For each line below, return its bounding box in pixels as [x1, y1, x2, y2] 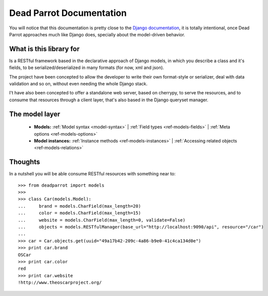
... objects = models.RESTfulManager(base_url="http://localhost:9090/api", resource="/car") [18, 224, 264, 230]
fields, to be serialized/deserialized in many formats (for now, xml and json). [9, 65, 164, 71]
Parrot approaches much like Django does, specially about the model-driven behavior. [9, 31, 186, 37]
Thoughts [9, 158, 40, 166]
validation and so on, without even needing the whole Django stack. [9, 81, 148, 87]
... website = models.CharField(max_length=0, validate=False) [18, 217, 186, 223]
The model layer [9, 110, 61, 118]
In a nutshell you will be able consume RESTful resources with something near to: [9, 171, 176, 177]
